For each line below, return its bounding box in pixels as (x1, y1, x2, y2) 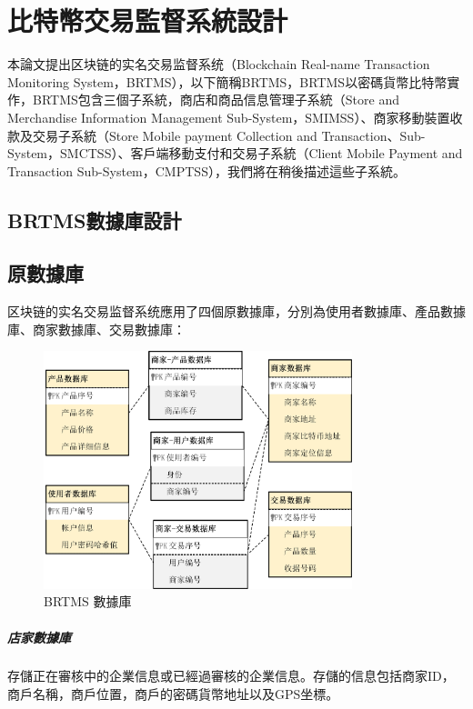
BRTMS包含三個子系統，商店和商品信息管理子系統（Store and (32, 90, 399, 109)
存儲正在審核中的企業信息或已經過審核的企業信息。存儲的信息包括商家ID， (7, 666, 455, 685)
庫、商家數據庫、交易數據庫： (7, 319, 186, 338)
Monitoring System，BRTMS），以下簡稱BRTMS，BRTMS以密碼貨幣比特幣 (7, 72, 448, 91)
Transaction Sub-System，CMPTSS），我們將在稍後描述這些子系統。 (7, 161, 406, 180)
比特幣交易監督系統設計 (7, 2, 288, 39)
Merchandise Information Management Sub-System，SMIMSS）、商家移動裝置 (7, 107, 450, 126)
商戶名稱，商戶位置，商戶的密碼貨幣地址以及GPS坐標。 (7, 684, 339, 704)
